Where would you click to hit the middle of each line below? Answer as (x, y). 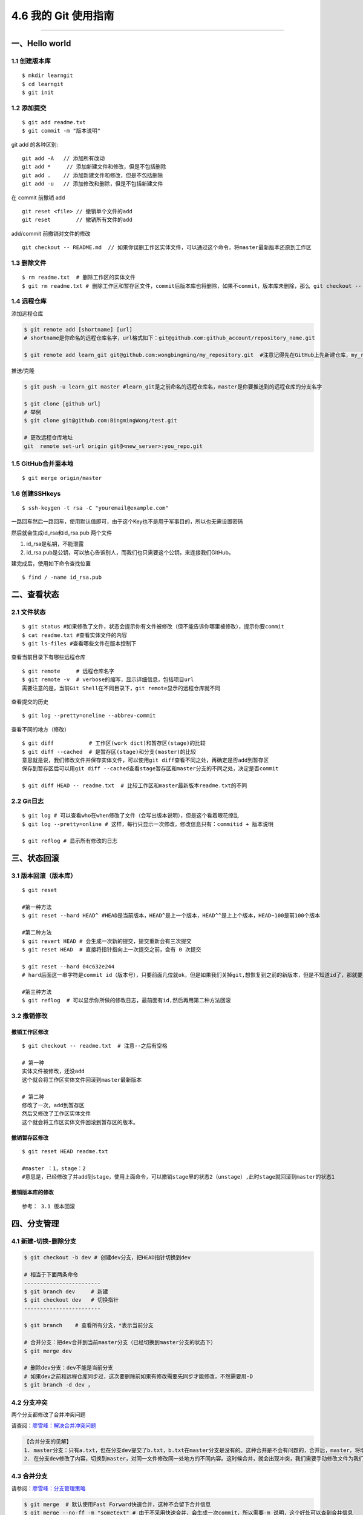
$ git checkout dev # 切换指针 (71, 1300)
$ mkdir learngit (47, 75)
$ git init (38, 92)
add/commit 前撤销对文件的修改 (51, 233)
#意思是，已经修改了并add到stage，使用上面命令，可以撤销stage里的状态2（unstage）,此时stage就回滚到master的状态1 (178, 1177)
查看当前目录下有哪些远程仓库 (48, 657)
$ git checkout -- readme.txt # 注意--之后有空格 (95, 1046)
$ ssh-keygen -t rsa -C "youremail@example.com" (95, 508)
